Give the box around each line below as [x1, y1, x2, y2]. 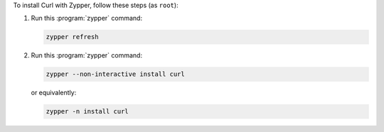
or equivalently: [31, 89, 77, 97]
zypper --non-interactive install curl [46, 70, 185, 78]
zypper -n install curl [46, 107, 129, 116]
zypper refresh [46, 33, 99, 41]
